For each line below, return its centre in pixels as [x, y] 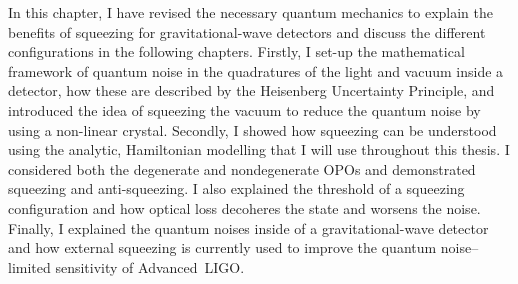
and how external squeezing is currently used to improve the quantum [222, 247]
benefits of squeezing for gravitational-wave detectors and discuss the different [247, 31]
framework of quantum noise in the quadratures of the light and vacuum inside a [256, 70]
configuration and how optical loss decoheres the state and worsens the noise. [244, 207]
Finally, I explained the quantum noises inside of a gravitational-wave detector [248, 227]
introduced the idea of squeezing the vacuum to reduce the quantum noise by [244, 109]
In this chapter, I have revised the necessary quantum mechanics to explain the [251, 12]
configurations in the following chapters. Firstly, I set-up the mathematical [236, 51]
